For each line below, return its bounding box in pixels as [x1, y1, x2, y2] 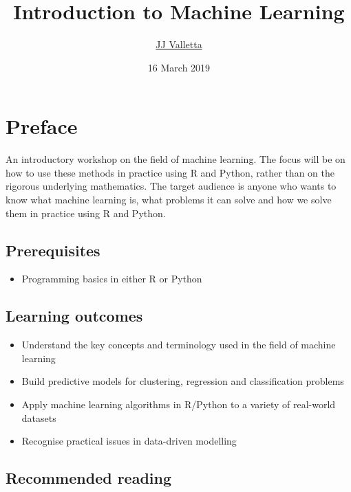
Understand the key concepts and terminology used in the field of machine [21, 337, 336, 352]
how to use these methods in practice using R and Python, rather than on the [6, 165, 334, 179]
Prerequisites [6, 239, 100, 260]
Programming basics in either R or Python [21, 271, 202, 286]
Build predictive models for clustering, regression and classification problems [21, 374, 344, 388]
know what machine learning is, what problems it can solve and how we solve [6, 192, 332, 207]
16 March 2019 [147, 60, 211, 74]
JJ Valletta [156, 37, 202, 52]
